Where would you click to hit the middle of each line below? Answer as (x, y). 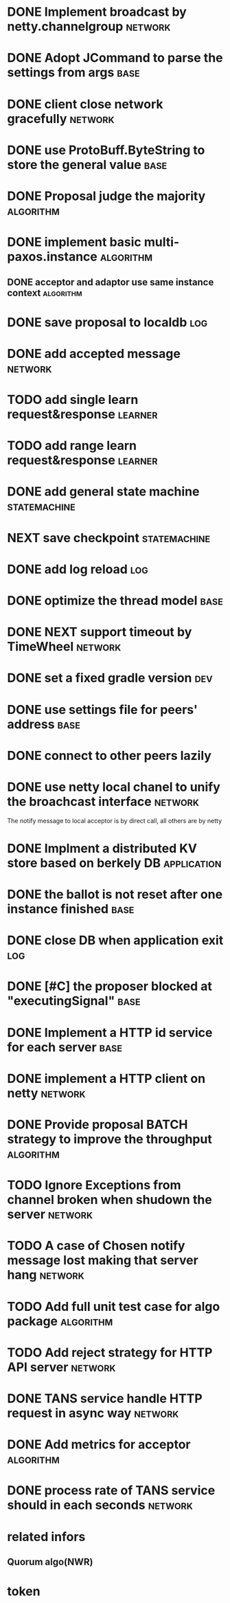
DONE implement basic (74, 242)
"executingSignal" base (74, 1001)
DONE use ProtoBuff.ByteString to (106, 150)
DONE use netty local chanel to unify (114, 787)
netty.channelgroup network (89, 26)
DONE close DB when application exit (115, 940)
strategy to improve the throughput (110, 1140)
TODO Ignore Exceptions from (94, 1185)
